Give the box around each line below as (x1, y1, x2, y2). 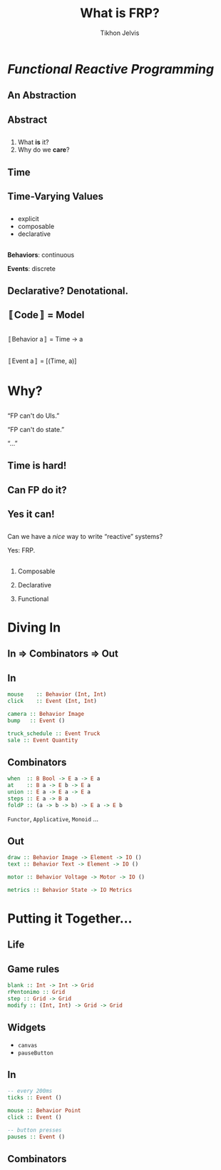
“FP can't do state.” (7, 425, 65, 433)
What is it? (17, 138, 49, 147)
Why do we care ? (17, 145, 70, 154)
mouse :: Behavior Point (7, 1107, 81, 1114)
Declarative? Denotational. (7, 285, 129, 297)
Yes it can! (7, 508, 55, 520)
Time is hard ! (7, 460, 67, 472)
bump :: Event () (7, 717, 66, 724)
